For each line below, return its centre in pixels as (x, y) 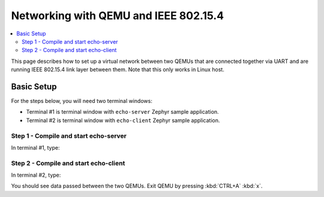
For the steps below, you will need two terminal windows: (82, 101)
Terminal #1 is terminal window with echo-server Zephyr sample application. (122, 112)
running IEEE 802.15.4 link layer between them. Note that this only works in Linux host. (118, 69)
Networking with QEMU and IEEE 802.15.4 (118, 16)
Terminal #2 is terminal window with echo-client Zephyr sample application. (123, 120)
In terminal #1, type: (35, 147)
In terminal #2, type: (36, 175)
